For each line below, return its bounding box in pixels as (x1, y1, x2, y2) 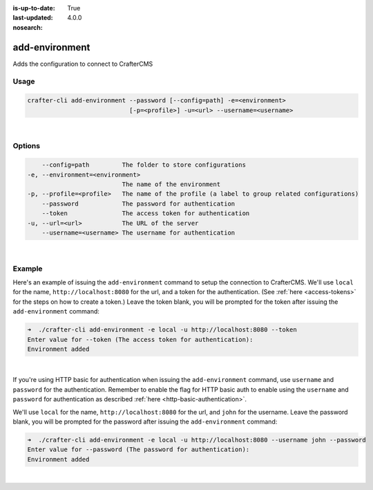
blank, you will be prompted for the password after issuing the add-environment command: (12, 417, 278, 426)
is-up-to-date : (12, 4, 55, 12)
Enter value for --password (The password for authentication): (27, 446, 250, 453)
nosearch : (12, 23, 43, 31)
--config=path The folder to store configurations (41, 161, 247, 169)
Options (12, 141, 41, 151)
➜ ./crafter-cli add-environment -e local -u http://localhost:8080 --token (27, 326, 297, 334)
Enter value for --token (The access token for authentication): (27, 336, 254, 343)
